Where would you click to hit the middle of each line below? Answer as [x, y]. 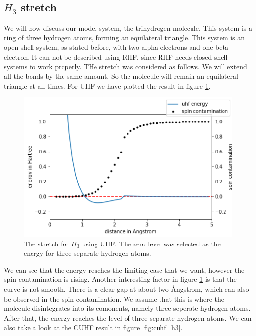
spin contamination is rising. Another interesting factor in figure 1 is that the [120, 279]
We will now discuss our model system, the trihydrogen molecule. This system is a [128, 28]
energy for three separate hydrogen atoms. [87, 253]
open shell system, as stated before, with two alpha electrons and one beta [116, 47]
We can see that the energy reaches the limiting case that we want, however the [124, 269]
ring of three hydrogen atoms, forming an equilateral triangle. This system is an [125, 37]
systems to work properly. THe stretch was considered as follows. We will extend [126, 66]
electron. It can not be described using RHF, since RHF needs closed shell [116, 56]
